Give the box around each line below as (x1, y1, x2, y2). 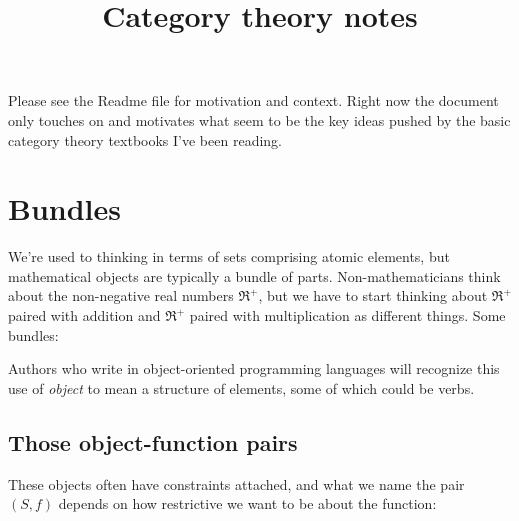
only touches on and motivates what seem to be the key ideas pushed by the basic (8, 109, 511, 130)
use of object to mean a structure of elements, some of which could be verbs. (8, 377, 475, 398)
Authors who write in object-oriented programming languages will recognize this (8, 358, 500, 379)
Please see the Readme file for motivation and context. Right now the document (8, 90, 499, 111)
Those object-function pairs (8, 426, 298, 457)
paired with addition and (8, 305, 161, 326)
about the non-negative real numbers (8, 285, 234, 306)
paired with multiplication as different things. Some (189, 305, 506, 326)
